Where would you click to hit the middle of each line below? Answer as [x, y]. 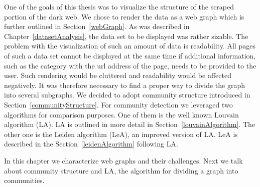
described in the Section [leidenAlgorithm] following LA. [91, 144]
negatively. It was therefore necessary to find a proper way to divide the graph [124, 85]
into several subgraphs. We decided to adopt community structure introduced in [127, 95]
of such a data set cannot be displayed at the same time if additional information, [130, 55]
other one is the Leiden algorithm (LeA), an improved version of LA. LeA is [121, 134]
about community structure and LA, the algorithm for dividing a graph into [121, 170]
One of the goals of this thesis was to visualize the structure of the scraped [119, 6]
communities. [24, 180]
